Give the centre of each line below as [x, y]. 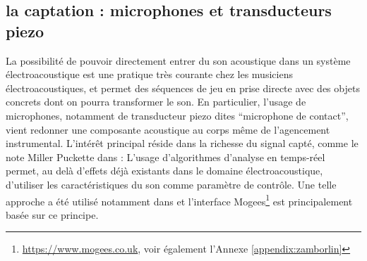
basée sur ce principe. [52, 214]
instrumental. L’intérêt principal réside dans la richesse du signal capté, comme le [182, 143]
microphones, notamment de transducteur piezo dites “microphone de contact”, [177, 115]
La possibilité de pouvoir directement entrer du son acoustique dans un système [178, 60]
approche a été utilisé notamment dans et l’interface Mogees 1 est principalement [179, 200]
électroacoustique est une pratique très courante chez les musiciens [149, 74]
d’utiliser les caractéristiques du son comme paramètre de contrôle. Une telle [171, 184]
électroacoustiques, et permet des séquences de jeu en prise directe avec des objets [183, 88]
